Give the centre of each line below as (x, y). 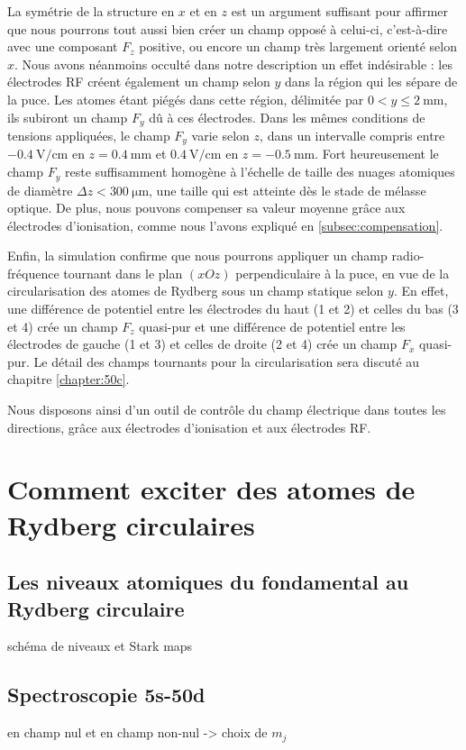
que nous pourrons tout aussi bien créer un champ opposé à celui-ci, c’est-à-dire (228, 28)
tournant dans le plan (123, 273)
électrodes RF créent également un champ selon (139, 82)
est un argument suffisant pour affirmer (340, 11)
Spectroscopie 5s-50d (106, 695)
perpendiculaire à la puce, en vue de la (343, 273)
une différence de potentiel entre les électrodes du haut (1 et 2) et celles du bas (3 (233, 309)
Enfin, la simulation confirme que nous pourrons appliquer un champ (197, 256)
